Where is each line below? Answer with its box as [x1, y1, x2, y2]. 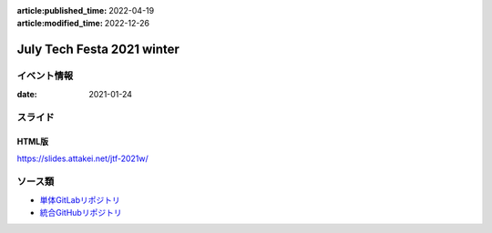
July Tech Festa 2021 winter [16, 42, 179, 57]
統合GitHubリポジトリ [39, 208, 122, 218]
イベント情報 [16, 69, 74, 82]
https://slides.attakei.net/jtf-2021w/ [16, 153, 149, 164]
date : [16, 88, 37, 99]
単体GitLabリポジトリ [39, 194, 120, 205]
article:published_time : [16, 5, 108, 15]
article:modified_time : [16, 18, 104, 29]
